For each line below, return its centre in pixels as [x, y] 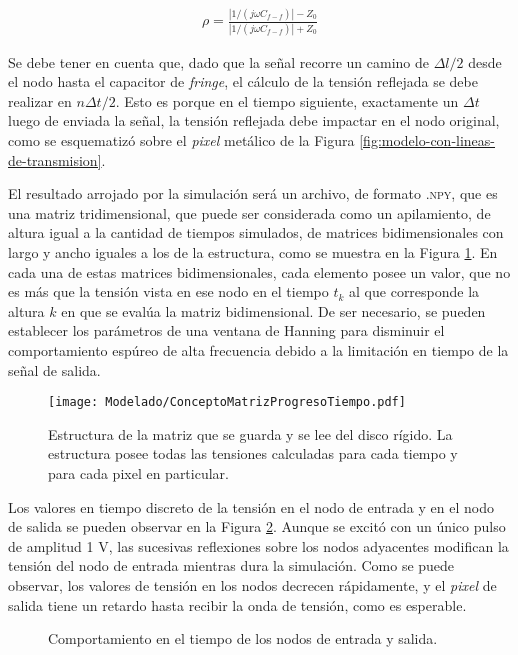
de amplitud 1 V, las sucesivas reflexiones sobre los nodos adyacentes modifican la [258, 545]
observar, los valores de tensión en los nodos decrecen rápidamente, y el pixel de [252, 584]
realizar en [40, 100]
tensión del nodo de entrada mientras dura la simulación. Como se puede [231, 565]
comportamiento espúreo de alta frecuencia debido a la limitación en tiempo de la [258, 349]
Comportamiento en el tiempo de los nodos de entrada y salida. [243, 638]
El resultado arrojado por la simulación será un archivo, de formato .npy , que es [253, 193]
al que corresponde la [414, 291]
